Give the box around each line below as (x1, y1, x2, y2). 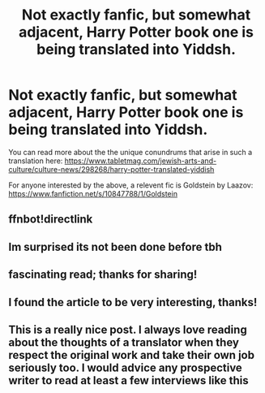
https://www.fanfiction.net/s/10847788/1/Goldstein (8, 188, 178, 198)
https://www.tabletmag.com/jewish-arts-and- (64, 156, 217, 166)
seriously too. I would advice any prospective (8, 361, 243, 374)
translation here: (8, 156, 63, 166)
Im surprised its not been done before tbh (8, 240, 223, 253)
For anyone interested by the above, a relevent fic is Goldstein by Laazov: (8, 180, 254, 190)
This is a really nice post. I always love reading (8, 322, 247, 336)
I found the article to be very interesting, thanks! (8, 295, 258, 309)
